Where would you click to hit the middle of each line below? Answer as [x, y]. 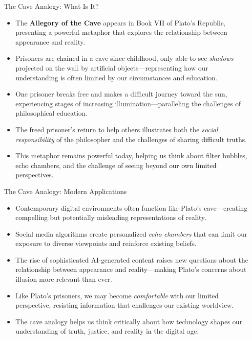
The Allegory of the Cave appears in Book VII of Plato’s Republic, [120, 22]
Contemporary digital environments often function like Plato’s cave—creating [131, 207]
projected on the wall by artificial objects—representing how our [112, 67]
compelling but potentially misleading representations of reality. [111, 217]
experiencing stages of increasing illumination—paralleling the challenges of [128, 103]
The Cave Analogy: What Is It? [52, 6]
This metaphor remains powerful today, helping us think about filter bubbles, [131, 156]
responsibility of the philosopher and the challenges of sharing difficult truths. [131, 139]
